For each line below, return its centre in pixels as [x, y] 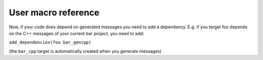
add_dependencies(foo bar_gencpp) [50, 42]
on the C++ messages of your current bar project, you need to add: [77, 33]
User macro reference [54, 12]
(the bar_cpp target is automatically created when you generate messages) [85, 51]
